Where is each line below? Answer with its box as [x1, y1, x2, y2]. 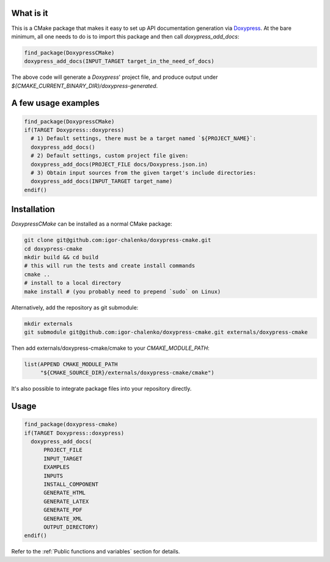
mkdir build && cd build [24, 254, 99, 261]
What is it [11, 8, 48, 18]
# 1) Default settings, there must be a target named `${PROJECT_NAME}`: [31, 135, 257, 142]
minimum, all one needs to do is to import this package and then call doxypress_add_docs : [11, 32, 240, 40]
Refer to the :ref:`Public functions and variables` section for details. [11, 548, 180, 555]
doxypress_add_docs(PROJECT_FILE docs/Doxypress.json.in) [31, 161, 208, 168]
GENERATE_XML [43, 515, 82, 522]
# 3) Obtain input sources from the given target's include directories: [31, 169, 257, 176]
